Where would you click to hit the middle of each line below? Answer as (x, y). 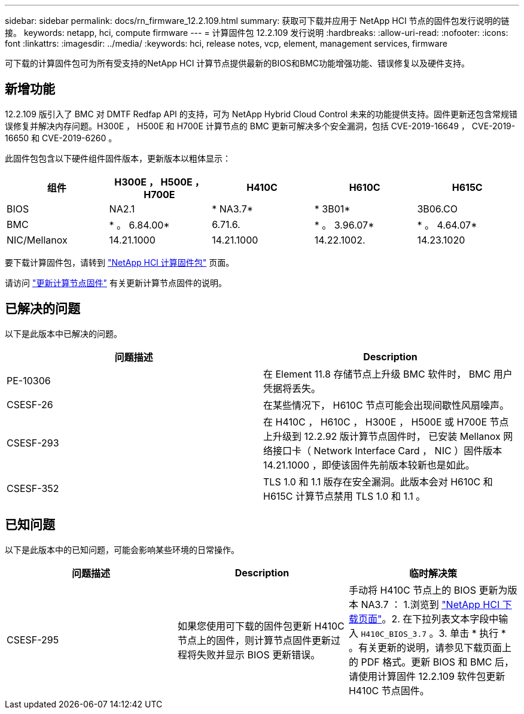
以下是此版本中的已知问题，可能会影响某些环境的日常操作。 (122, 549)
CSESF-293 (33, 443)
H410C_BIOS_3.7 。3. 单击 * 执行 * (433, 633)
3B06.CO (438, 209)
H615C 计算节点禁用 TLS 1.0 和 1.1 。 (345, 496)
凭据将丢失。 (292, 388)
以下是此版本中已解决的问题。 (63, 333)
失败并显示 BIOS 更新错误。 (258, 654)
